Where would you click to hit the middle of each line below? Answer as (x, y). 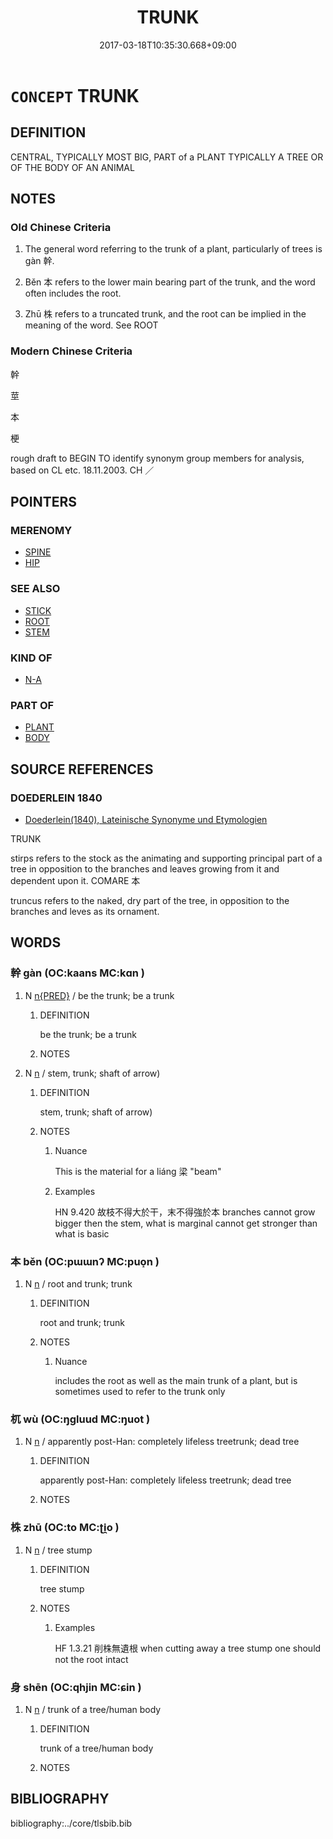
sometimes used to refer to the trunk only (140, 1391)
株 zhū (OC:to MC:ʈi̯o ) (65, 1528)
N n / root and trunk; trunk (78, 1283)
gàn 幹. (39, 261)
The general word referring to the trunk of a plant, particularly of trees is (173, 249)
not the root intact (91, 1659)
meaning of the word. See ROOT (91, 325)
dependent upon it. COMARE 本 (75, 880)
